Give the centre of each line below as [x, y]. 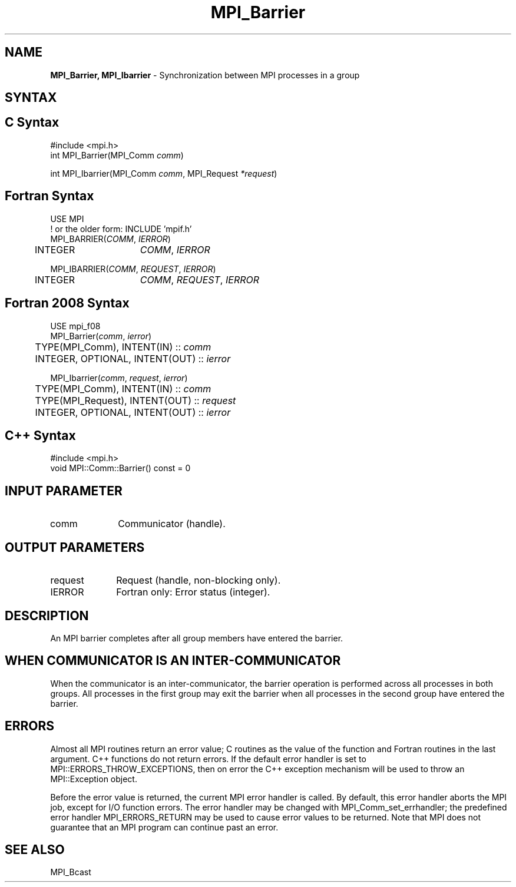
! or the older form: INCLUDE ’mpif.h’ [121, 229]
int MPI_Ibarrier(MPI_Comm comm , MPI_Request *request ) [164, 173]
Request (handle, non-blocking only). [199, 580]
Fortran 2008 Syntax [67, 303]
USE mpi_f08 [75, 326]
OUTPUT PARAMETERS [75, 547]
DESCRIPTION [47, 615]
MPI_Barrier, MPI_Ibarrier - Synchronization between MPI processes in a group [205, 75]
